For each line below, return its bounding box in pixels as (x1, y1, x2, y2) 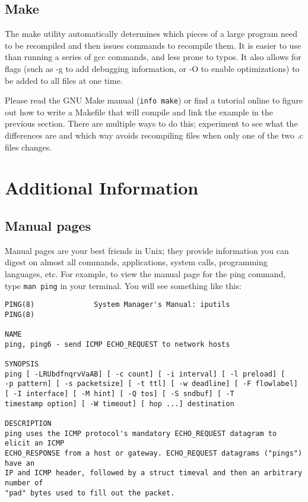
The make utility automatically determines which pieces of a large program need (5, 27, 297, 40)
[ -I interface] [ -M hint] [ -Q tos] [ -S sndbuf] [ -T (5, 390, 234, 399)
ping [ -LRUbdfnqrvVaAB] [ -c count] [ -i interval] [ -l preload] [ (5, 369, 285, 378)
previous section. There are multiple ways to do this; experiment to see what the (5, 117, 298, 130)
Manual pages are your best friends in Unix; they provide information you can (5, 244, 289, 256)
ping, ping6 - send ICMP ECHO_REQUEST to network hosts (5, 340, 230, 349)
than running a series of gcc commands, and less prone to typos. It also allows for (5, 51, 301, 63)
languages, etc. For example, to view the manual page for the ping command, (5, 267, 286, 280)
